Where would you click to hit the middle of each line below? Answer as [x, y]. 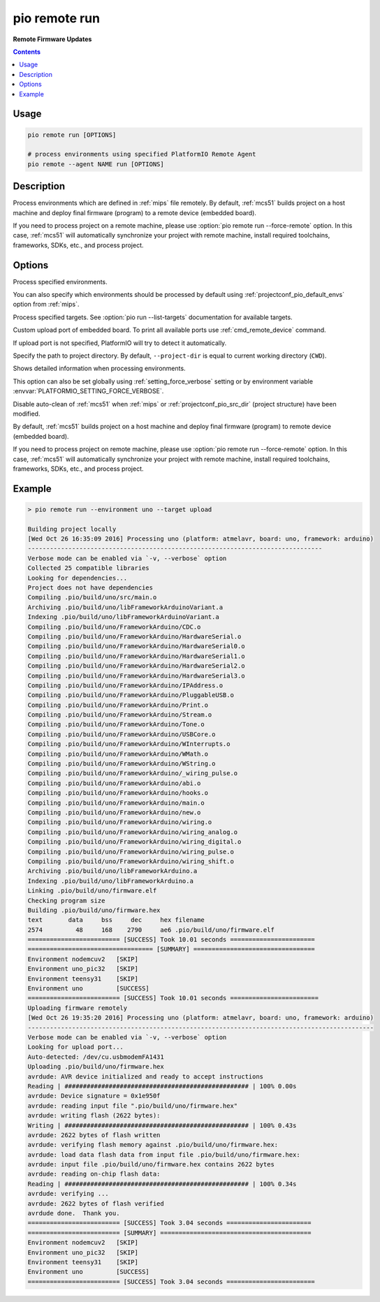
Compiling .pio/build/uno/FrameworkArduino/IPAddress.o [125, 685]
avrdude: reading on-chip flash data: [94, 1174]
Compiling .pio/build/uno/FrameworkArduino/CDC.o [114, 627]
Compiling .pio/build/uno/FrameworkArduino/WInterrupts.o [129, 744]
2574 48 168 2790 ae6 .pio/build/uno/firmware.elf [151, 930]
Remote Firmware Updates [52, 39]
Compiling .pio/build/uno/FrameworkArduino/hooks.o [118, 793]
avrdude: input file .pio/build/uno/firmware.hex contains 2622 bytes [151, 1164]
